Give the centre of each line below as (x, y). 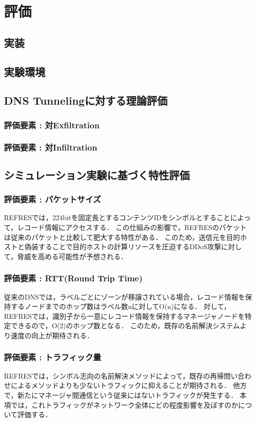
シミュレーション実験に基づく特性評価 (97, 174)
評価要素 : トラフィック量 (53, 357)
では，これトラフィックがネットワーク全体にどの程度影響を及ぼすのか (124, 404)
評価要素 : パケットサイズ (53, 199)
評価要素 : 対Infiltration (51, 147)
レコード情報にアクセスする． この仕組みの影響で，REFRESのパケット (132, 227)
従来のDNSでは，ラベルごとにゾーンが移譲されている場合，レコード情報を (125, 296)
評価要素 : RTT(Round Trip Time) (73, 278)
